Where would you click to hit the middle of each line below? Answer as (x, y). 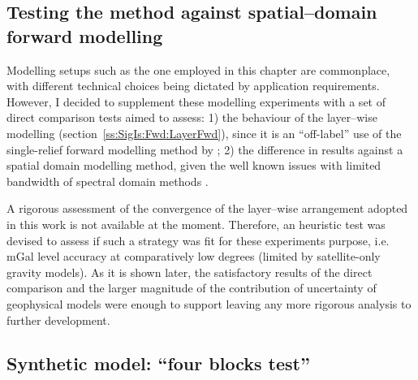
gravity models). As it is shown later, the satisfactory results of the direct (190, 272)
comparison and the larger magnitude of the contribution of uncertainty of (192, 288)
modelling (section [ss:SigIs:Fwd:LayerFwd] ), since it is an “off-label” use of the (204, 133)
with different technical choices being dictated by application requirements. (193, 86)
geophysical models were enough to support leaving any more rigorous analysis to (209, 303)
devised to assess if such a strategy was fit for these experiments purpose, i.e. (198, 240)
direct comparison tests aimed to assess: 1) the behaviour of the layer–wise (192, 117)
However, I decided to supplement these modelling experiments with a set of (196, 101)
